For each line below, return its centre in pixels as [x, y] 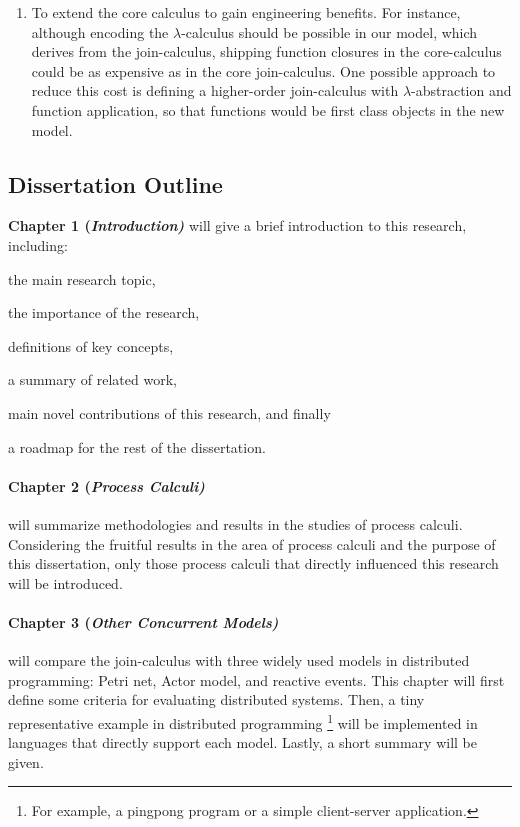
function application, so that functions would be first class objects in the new [268, 109]
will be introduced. [65, 582]
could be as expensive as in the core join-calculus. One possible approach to [263, 70]
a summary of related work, [92, 379]
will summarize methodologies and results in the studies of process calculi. [235, 523]
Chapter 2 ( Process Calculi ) [106, 485]
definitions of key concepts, [91, 345]
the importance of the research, [104, 312]
